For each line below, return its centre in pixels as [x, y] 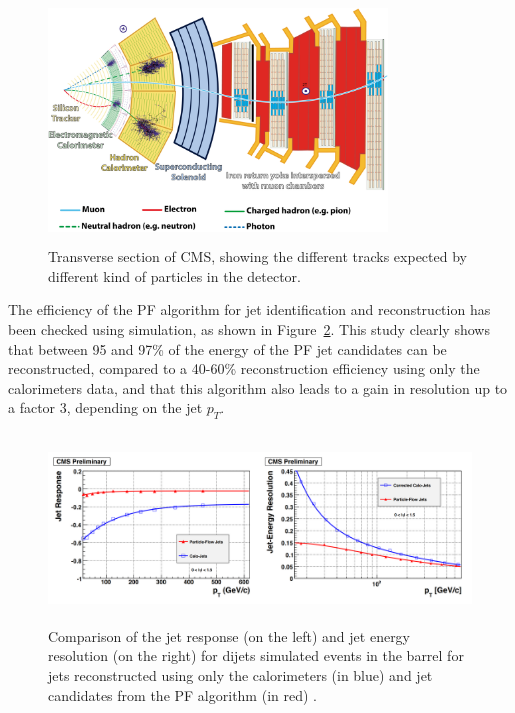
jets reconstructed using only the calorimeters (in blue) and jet [240, 674]
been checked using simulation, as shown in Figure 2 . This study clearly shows [249, 329]
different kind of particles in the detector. [174, 275]
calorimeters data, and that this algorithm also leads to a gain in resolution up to [258, 387]
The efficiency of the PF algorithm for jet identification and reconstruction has [249, 309]
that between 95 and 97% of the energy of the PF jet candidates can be [227, 348]
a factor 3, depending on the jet [105, 407]
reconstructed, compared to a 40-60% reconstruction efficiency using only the [244, 368]
